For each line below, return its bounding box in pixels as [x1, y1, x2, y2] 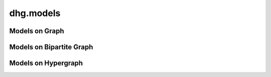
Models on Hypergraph [9, 59, 83, 67]
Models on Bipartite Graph [9, 43, 93, 51]
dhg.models [9, 8, 61, 19]
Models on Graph [9, 27, 65, 35]
